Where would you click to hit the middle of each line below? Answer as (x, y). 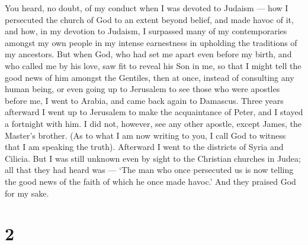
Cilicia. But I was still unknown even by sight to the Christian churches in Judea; (153, 158)
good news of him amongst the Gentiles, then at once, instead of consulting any (150, 77)
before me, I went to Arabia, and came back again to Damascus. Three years (144, 100)
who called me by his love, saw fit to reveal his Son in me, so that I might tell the (153, 65)
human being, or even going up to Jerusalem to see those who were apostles (142, 89)
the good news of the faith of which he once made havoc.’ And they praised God (150, 181)
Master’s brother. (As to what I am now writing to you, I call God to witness (145, 135)
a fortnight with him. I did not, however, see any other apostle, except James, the (153, 123)
